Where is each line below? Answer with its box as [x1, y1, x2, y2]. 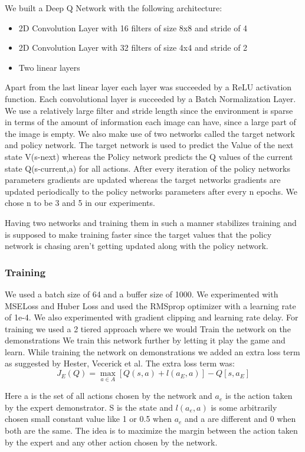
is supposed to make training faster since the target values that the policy [5, 228, 272, 240]
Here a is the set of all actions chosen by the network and [5, 389, 212, 402]
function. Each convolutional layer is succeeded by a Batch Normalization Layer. [5, 92, 296, 104]
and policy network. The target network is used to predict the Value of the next [5, 139, 294, 151]
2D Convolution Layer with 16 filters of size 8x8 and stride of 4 [18, 21, 248, 34]
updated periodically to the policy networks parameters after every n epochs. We [5, 185, 297, 197]
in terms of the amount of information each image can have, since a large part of [5, 116, 296, 128]
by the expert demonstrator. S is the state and [5, 401, 173, 413]
